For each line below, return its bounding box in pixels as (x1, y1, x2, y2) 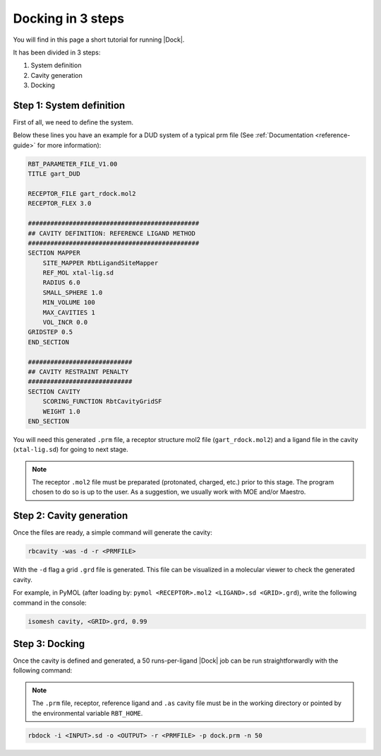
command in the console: (13, 598, 87, 607)
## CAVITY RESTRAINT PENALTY (28, 368, 129, 376)
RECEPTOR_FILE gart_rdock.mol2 (28, 190, 137, 197)
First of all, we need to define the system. (13, 118, 134, 127)
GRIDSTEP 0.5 (28, 328, 73, 336)
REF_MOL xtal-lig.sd (42, 269, 114, 277)
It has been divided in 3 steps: (13, 48, 101, 57)
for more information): (37, 141, 102, 149)
